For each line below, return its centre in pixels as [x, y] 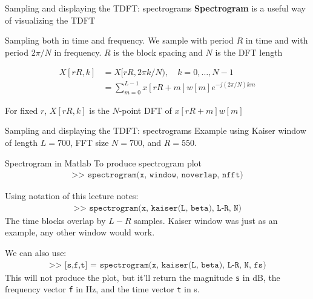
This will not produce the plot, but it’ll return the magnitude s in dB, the [143, 277]
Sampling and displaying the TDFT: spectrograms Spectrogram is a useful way [156, 8]
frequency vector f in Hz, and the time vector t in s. [102, 289]
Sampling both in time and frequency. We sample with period [119, 40]
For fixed [21, 110]
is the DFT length [249, 52]
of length [21, 142]
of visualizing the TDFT [50, 20]
